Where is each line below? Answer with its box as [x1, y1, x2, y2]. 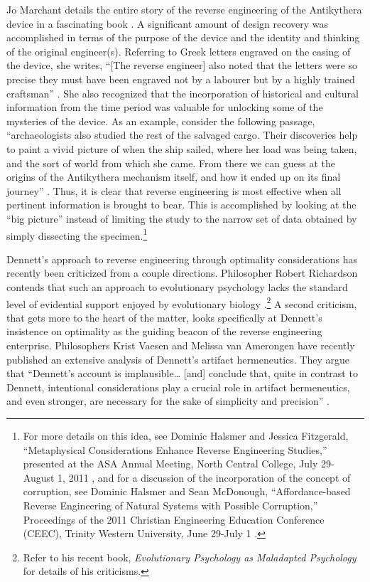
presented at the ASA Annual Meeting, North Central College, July [23, 456, 318, 471]
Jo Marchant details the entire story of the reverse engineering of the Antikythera [6, 2, 362, 16]
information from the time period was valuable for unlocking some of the [6, 100, 323, 115]
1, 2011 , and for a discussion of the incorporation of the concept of [58, 470, 351, 485]
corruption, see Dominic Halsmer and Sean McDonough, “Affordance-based [23, 484, 351, 499]
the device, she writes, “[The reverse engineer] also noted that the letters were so [6, 58, 358, 73]
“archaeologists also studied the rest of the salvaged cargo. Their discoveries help [6, 127, 358, 142]
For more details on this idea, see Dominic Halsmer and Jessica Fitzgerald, [23, 428, 349, 443]
